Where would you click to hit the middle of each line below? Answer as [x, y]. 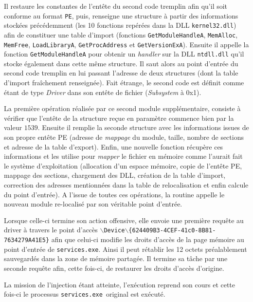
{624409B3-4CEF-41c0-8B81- [172, 231]
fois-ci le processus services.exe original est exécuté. [85, 294]
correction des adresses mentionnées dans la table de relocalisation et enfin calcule [126, 185]
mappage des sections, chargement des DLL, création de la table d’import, [115, 175]
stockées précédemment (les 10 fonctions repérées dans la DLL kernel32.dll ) [120, 25]
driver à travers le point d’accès [51, 230]
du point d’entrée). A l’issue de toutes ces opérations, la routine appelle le [114, 194]
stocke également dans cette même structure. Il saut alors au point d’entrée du [121, 63]
